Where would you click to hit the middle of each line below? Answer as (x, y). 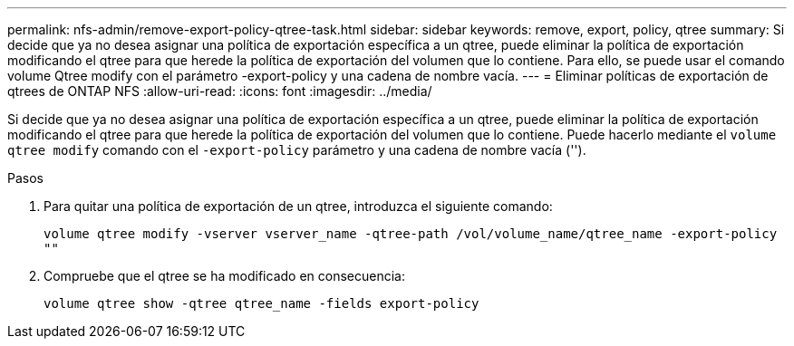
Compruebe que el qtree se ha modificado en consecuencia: (224, 276)
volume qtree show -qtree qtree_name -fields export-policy (261, 303)
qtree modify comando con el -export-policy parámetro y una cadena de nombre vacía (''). (297, 150)
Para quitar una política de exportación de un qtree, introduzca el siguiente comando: (298, 206)
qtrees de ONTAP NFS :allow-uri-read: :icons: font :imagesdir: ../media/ (220, 91)
